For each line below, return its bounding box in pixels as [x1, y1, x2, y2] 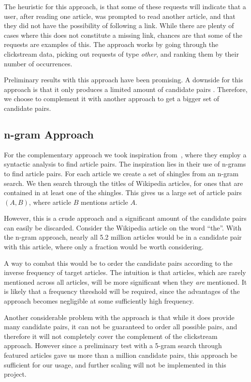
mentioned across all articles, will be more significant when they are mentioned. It [4, 276, 247, 287]
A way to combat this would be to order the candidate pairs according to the [4, 258, 233, 268]
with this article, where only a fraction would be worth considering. [4, 242, 204, 252]
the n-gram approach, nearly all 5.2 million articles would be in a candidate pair [4, 232, 242, 242]
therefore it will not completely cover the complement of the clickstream [4, 331, 218, 341]
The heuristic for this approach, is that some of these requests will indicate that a [4, 1, 246, 11]
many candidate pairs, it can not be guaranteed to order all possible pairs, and [4, 321, 237, 332]
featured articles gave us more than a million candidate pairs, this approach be [4, 350, 237, 360]
